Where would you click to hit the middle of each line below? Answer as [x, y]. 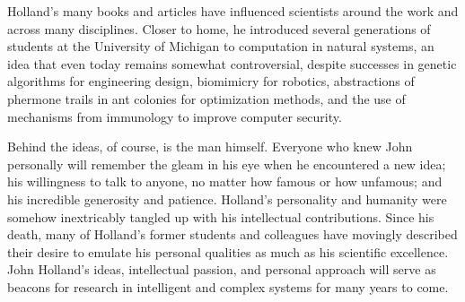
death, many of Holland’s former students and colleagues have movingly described [232, 234]
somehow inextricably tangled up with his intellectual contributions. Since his [221, 216]
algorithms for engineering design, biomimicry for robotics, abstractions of [211, 81]
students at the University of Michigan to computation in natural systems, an [221, 46]
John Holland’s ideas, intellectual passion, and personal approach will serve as [222, 269]
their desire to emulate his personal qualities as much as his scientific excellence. [228, 251]
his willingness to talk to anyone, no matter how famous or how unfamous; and [225, 181]
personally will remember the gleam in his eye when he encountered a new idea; [227, 164]
